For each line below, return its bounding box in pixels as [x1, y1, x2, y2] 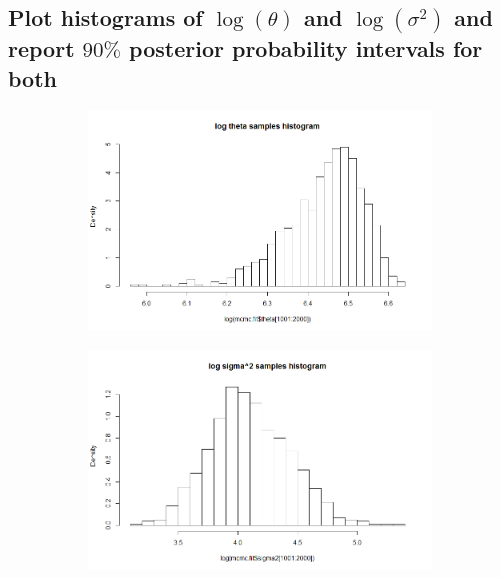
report [8, 33, 75, 64]
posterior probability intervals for [129, 33, 483, 64]
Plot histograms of [8, 2, 203, 33]
